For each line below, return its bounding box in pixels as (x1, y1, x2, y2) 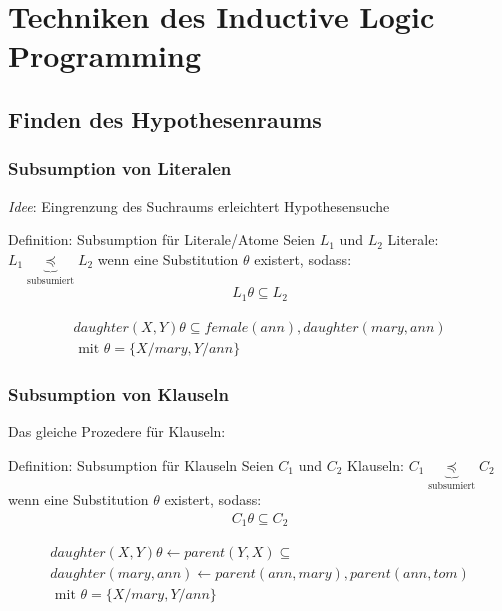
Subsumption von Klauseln (8, 381, 229, 406)
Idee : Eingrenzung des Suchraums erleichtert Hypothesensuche (8, 195, 390, 216)
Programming (8, 35, 201, 76)
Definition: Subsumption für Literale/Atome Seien (8, 229, 316, 250)
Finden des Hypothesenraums (8, 103, 322, 134)
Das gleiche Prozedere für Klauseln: (8, 420, 226, 441)
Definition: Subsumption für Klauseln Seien (8, 454, 274, 475)
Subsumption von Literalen (8, 156, 232, 181)
